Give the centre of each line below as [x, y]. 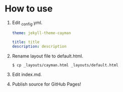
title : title [26, 42]
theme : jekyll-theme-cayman [41, 33]
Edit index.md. [27, 74]
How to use [29, 9]
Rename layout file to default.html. [48, 56]
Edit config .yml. [27, 23]
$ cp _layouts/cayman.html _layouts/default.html [65, 65]
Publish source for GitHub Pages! [47, 84]
